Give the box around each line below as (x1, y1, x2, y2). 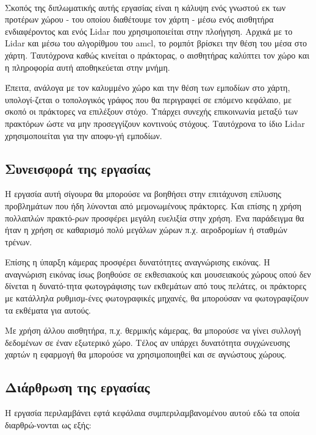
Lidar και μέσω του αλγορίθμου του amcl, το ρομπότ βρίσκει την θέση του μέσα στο (5, 37, 307, 49)
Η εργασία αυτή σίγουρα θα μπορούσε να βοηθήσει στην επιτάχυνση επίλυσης (5, 187, 281, 200)
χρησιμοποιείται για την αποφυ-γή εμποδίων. (5, 129, 162, 142)
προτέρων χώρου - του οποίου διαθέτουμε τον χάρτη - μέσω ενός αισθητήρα (5, 13, 274, 26)
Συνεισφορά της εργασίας (5, 159, 151, 178)
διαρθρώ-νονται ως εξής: (5, 418, 92, 431)
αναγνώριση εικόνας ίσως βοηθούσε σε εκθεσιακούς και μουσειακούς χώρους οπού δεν (5, 267, 311, 280)
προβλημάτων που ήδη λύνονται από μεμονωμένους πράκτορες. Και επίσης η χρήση (5, 199, 302, 212)
